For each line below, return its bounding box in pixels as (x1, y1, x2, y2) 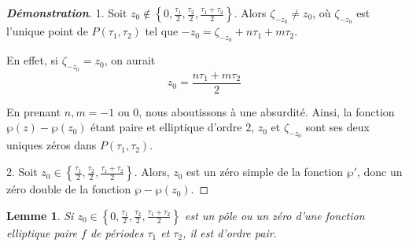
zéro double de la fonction (6, 181, 131, 197)
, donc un (356, 163, 403, 180)
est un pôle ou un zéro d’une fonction (185, 207, 365, 223)
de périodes (90, 224, 144, 240)
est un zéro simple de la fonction (186, 163, 344, 180)
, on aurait (104, 52, 156, 68)
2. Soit (6, 163, 38, 180)
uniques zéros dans (6, 137, 97, 153)
